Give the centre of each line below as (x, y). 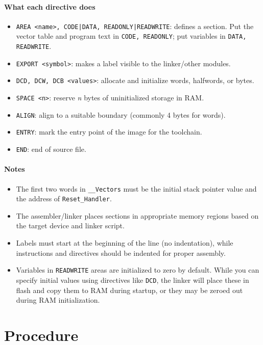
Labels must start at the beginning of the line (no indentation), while (125, 243)
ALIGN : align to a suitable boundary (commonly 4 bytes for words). (121, 114)
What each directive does (50, 6)
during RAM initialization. (58, 300)
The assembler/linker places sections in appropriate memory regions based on (137, 215)
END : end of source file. (51, 149)
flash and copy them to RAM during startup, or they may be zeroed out (129, 290)
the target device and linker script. (70, 225)
